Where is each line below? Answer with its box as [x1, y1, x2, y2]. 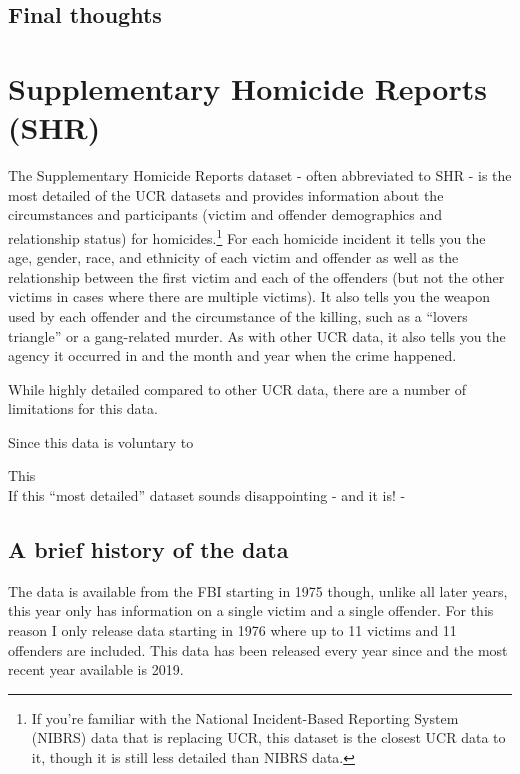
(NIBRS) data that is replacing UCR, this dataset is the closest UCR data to [31, 727, 506, 748]
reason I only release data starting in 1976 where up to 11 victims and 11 [8, 620, 457, 641]
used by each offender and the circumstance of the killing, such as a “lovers [8, 305, 468, 326]
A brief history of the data [8, 534, 289, 565]
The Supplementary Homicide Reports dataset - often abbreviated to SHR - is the [8, 165, 512, 186]
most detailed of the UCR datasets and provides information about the [8, 184, 444, 205]
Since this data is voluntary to [8, 431, 194, 452]
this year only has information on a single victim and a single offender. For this [8, 600, 494, 621]
